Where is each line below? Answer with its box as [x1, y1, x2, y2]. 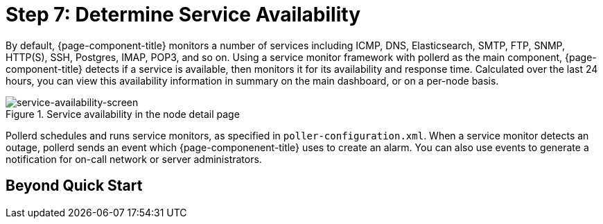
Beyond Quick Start [6, 177, 143, 195]
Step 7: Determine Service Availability [6, 3, 361, 26]
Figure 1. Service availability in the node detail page [6, 107, 240, 120]
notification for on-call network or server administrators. [6, 153, 262, 165]
